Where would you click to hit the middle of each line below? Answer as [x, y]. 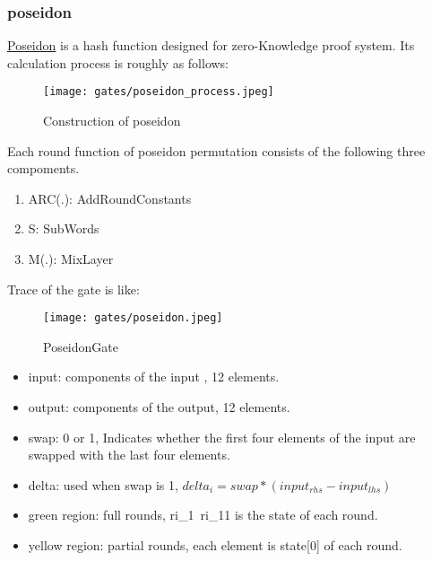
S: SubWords [64, 228]
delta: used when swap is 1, [103, 484]
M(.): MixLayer [71, 259]
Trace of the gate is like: [73, 289]
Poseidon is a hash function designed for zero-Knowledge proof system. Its [211, 45]
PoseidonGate [81, 346]
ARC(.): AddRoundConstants [110, 198]
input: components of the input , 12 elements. [154, 377]
